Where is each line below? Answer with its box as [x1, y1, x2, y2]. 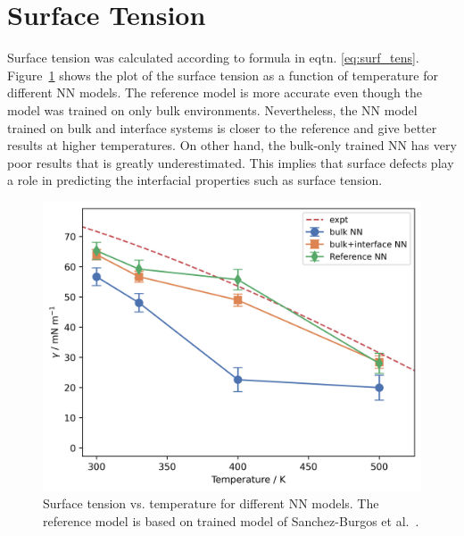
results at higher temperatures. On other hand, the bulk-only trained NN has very [7, 136, 457, 155]
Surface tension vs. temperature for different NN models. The [43, 494, 379, 513]
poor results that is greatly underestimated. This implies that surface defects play [7, 153, 454, 172]
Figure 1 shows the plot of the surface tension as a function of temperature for [7, 65, 439, 84]
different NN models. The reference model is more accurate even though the [7, 83, 423, 102]
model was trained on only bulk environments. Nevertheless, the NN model [7, 100, 418, 119]
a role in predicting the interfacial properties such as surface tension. [7, 171, 383, 189]
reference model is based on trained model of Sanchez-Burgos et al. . [43, 511, 419, 530]
